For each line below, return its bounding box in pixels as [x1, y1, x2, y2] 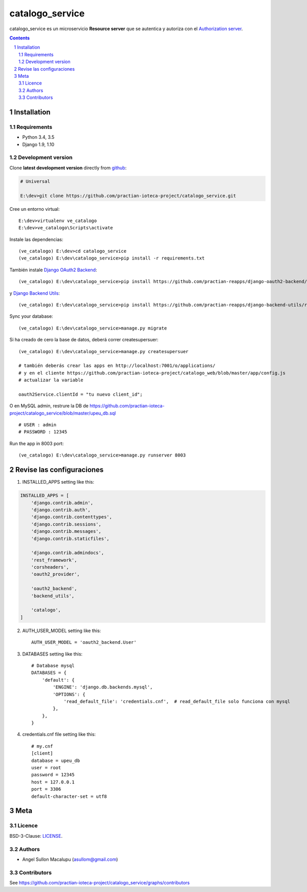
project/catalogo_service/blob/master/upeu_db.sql [9, 410, 116, 416]
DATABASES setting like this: [22, 650, 83, 657]
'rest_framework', [31, 557, 77, 563]
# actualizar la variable [18, 377, 84, 383]
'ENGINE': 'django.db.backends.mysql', [53, 684, 153, 690]
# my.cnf [31, 743, 53, 749]
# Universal [20, 178, 51, 184]
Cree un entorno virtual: [9, 206, 60, 212]
